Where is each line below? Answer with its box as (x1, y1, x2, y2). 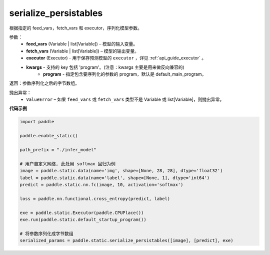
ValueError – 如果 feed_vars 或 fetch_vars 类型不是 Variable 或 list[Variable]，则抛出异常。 (26, 96, 224, 102)
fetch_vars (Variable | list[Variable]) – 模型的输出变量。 (26, 48, 139, 54)
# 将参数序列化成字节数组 (19, 231, 73, 237)
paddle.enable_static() (19, 133, 78, 139)
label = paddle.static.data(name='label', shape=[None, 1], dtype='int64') (19, 175, 210, 181)
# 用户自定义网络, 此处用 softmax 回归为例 (19, 161, 116, 167)
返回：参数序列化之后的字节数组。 (9, 80, 79, 86)
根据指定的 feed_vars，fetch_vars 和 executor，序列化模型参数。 (9, 25, 142, 31)
